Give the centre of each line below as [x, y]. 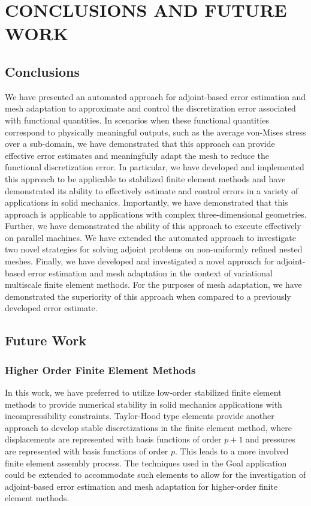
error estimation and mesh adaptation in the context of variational [150, 272]
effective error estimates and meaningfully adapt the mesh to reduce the [137, 155]
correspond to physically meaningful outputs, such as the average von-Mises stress [155, 132]
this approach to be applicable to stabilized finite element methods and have [145, 178]
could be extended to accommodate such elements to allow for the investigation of [155, 475]
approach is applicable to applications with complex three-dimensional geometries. [156, 214]
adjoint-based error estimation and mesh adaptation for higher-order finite [141, 486]
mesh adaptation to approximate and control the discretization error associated [150, 108]
